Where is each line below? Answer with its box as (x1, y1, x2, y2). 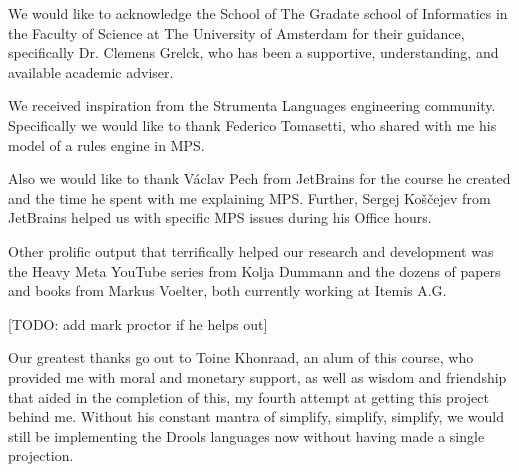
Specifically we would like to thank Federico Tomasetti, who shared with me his (8, 114, 497, 135)
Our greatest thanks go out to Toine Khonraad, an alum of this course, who (8, 347, 474, 368)
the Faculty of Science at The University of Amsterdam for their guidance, (8, 22, 465, 43)
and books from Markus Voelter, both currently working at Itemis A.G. (8, 280, 447, 301)
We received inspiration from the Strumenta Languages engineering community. (8, 95, 496, 116)
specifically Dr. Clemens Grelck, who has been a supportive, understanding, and (8, 42, 499, 63)
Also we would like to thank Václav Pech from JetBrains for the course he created (8, 168, 511, 189)
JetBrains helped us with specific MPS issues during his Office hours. (8, 207, 432, 228)
